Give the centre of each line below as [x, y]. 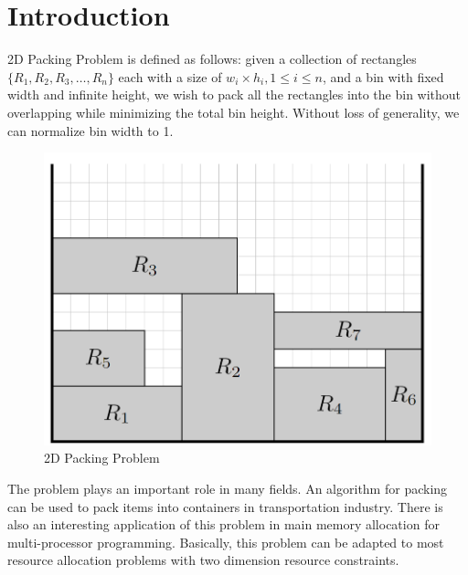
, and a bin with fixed [383, 76]
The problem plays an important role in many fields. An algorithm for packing [228, 489]
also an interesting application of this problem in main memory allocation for [223, 524]
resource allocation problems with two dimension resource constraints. [203, 560]
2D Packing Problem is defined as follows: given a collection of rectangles [212, 59]
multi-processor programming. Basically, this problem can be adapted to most [226, 542]
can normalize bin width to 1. [90, 130]
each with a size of [170, 76]
